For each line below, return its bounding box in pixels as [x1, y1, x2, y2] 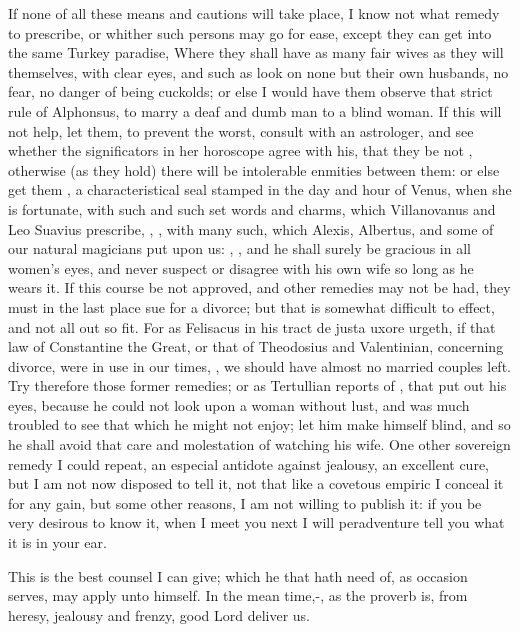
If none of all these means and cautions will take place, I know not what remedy [8, 3, 500, 23]
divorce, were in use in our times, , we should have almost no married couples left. [8, 355, 511, 376]
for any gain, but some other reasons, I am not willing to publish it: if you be [8, 492, 482, 513]
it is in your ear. [8, 532, 107, 553]
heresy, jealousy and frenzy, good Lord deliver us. [8, 604, 311, 625]
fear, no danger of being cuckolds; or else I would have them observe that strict [8, 81, 493, 102]
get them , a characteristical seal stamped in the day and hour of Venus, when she [8, 179, 512, 200]
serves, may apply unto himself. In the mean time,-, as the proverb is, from [8, 585, 468, 606]
